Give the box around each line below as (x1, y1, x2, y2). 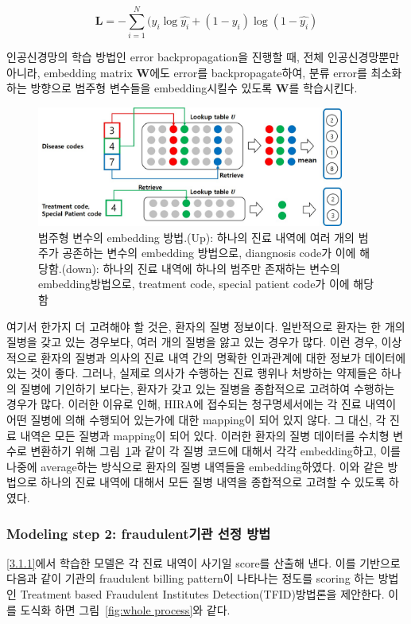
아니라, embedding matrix (6, 64, 133, 80)
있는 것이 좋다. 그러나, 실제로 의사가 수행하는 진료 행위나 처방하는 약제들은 (6, 365, 378, 381)
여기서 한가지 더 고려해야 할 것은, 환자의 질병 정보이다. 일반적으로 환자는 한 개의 (6, 318, 405, 334)
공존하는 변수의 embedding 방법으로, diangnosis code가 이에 (62, 244, 356, 261)
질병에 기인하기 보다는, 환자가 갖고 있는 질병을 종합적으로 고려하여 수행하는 (20, 380, 395, 396)
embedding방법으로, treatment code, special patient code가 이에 (38, 275, 350, 292)
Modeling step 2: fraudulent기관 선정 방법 (6, 523, 271, 543)
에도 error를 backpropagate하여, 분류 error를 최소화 (149, 64, 402, 80)
